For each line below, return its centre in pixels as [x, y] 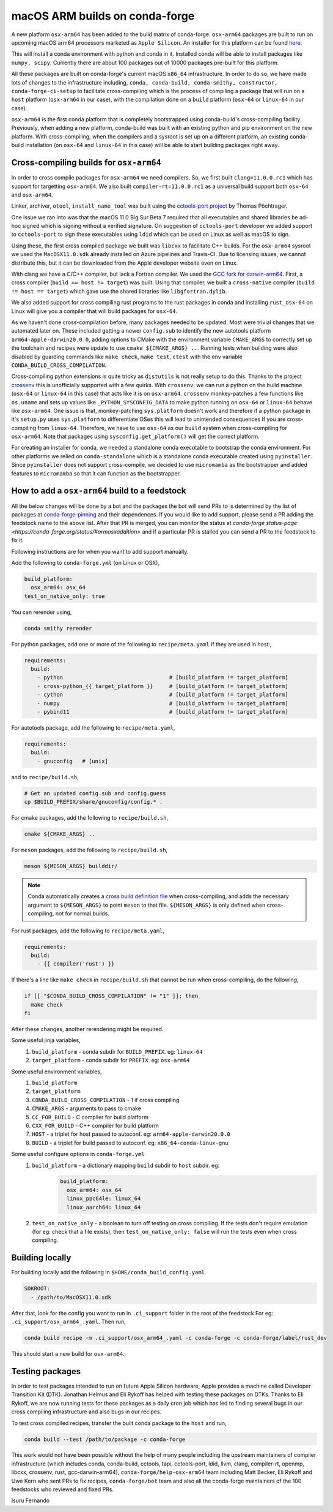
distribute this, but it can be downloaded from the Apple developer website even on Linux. [125, 263]
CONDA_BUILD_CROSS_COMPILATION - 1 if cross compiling [106, 1100]
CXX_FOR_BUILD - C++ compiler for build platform [95, 1125]
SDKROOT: [37, 1289]
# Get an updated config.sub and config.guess [95, 793]
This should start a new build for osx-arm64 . [68, 1354]
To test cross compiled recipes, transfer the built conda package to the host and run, [119, 1423]
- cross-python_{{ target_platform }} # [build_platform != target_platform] [163, 686]
